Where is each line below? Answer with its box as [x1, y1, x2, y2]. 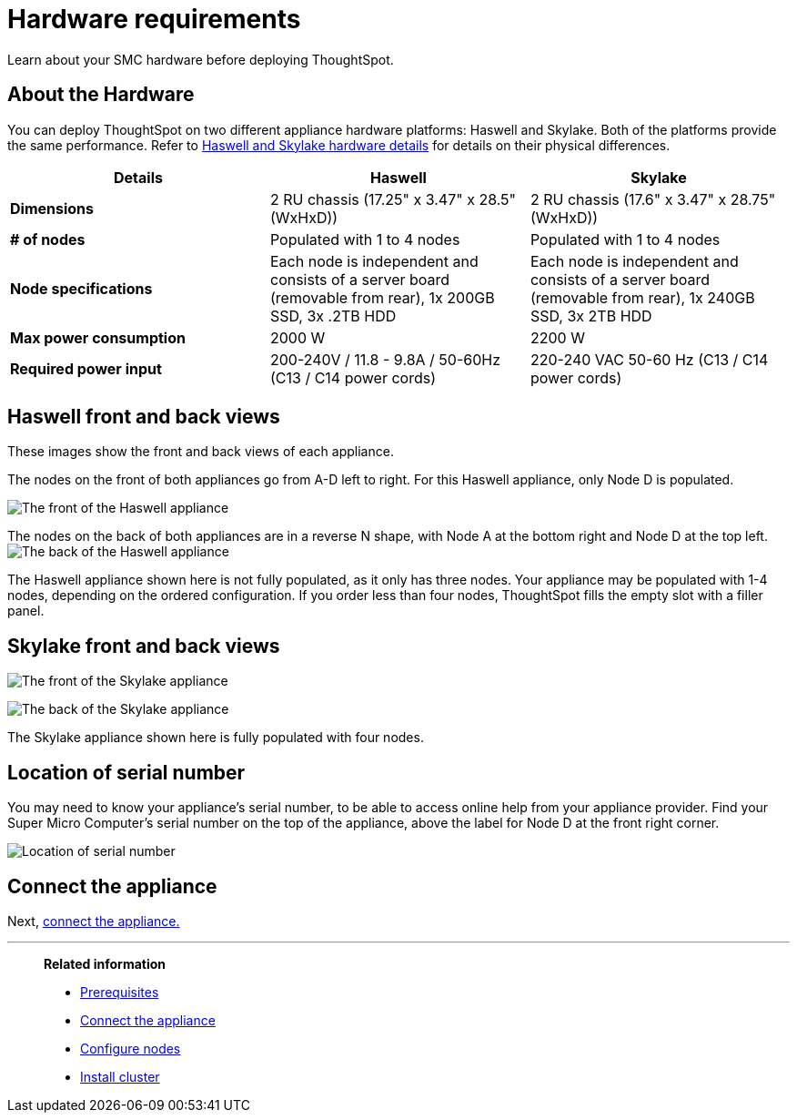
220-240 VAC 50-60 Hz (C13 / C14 [530, 350, 769, 369]
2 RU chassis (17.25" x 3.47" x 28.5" [269, 189, 517, 209]
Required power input [10, 359, 162, 378]
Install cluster [80, 1068, 160, 1084]
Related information [44, 955, 166, 972]
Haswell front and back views [7, 405, 280, 429]
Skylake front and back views [7, 634, 280, 657]
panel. [7, 603, 45, 619]
